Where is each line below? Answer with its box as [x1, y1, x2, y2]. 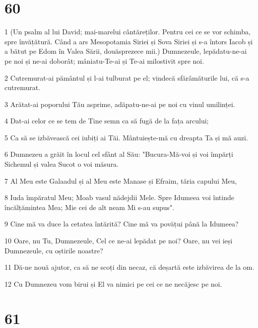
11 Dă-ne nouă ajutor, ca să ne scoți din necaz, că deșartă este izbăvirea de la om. [4, 262, 255, 272]
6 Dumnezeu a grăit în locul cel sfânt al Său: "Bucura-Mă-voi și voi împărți [4, 149, 233, 159]
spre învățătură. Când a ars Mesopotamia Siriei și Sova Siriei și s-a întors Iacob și [4, 36, 253, 46]
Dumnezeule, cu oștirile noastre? [4, 245, 103, 255]
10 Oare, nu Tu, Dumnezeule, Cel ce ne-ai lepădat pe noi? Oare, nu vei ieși [4, 235, 233, 246]
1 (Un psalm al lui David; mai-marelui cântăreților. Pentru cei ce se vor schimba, [4, 26, 251, 37]
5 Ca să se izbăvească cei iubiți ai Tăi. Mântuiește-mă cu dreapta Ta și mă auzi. [4, 132, 248, 142]
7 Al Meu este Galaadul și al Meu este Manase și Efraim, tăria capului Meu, [4, 175, 237, 186]
